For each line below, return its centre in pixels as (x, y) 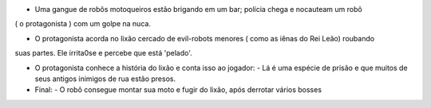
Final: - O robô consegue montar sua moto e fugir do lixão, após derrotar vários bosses (178, 90)
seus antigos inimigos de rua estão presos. (105, 79)
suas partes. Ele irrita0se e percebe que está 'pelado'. (103, 53)
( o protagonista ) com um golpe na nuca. (83, 24)
